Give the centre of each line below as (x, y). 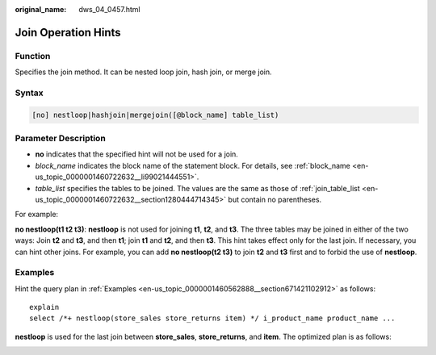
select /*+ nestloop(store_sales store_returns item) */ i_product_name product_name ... (212, 318)
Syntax (29, 93)
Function (33, 56)
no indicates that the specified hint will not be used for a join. (136, 154)
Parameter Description (61, 139)
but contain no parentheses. (275, 199)
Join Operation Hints (68, 32)
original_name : (41, 9)
